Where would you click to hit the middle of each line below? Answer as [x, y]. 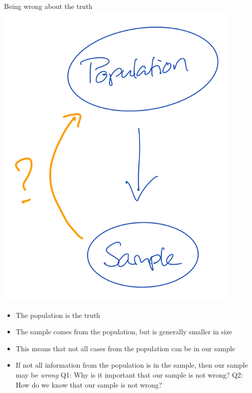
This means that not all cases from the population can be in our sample [126, 348]
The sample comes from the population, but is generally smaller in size [124, 332]
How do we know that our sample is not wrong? [89, 384]
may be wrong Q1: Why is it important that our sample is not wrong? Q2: [129, 374]
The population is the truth [58, 315]
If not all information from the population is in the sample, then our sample [132, 365]
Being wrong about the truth [48, 6]
